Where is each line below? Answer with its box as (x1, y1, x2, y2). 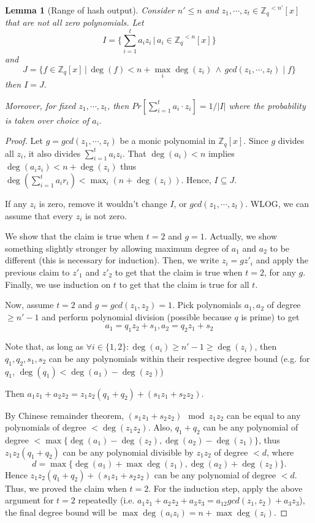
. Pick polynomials (172, 298, 241, 311)
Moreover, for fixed (5, 99, 76, 111)
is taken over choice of (5, 113, 89, 126)
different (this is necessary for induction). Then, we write (5, 254, 219, 266)
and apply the (256, 254, 308, 266)
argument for (5, 494, 54, 506)
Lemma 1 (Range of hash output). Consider (5, 4, 175, 16)
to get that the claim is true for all (119, 277, 249, 290)
